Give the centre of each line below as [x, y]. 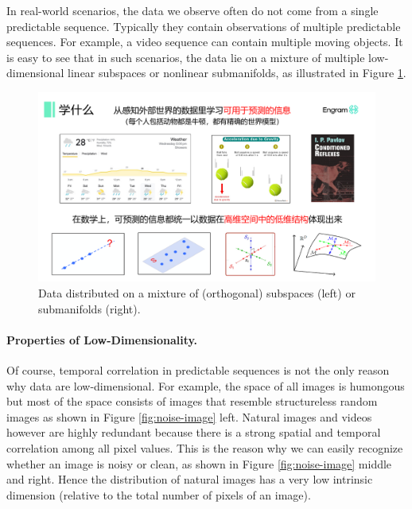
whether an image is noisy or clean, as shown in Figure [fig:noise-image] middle [199, 463]
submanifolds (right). [89, 308]
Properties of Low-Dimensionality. [102, 339]
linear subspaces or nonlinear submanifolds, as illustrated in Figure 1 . [237, 73]
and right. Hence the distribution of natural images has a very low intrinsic [190, 479]
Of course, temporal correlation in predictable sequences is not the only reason [198, 370]
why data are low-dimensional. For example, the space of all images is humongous [206, 385]
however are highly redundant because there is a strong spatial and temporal [194, 432]
